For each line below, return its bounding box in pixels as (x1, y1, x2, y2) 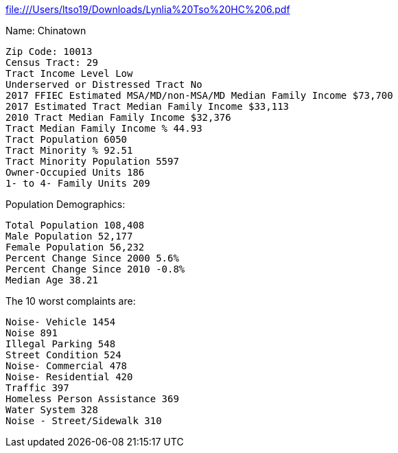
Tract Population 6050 (5, 134, 128, 145)
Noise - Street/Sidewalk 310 (5, 415, 162, 426)
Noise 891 (5, 327, 58, 338)
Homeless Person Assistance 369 (5, 393, 179, 404)
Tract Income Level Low (5, 68, 133, 79)
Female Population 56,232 (5, 242, 145, 253)
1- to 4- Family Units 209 (5, 178, 150, 189)
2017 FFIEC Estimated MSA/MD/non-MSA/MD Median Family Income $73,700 (5, 90, 393, 101)
